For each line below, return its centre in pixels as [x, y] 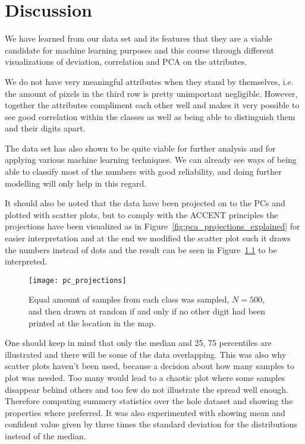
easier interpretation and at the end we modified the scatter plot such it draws [148, 238]
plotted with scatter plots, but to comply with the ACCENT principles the [142, 214]
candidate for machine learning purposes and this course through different [139, 50]
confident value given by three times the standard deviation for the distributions [151, 424]
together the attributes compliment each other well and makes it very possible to [152, 105]
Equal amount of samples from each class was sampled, [129, 299]
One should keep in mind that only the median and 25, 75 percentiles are [138, 343]
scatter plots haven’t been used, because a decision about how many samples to [150, 366]
